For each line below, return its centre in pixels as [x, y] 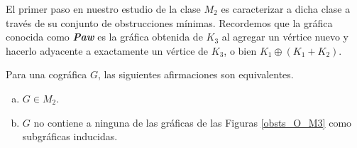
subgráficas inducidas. [70, 136]
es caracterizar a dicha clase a [286, 9]
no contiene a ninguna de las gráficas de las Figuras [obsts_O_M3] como [193, 122]
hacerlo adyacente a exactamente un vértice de [107, 50]
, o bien [240, 50]
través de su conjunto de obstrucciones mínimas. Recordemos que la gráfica [169, 22]
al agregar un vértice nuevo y [285, 37]
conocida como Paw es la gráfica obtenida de [104, 37]
